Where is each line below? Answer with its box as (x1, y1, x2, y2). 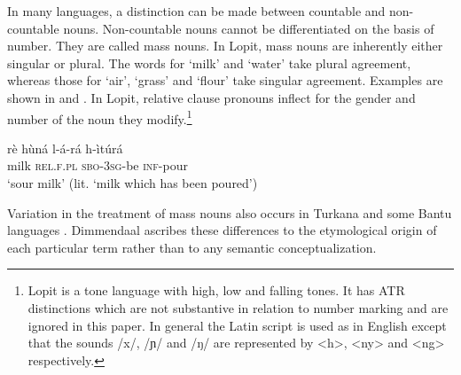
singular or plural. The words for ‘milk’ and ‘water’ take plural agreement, (7, 53, 411, 72)
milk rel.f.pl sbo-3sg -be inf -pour (7, 156, 188, 175)
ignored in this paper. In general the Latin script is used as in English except (27, 316, 447, 334)
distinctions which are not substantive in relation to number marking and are (27, 298, 449, 316)
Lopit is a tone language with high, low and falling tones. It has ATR (27, 281, 405, 300)
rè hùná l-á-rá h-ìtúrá (7, 138, 123, 157)
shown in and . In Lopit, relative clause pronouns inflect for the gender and (7, 88, 416, 106)
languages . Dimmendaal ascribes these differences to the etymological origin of (7, 221, 437, 239)
